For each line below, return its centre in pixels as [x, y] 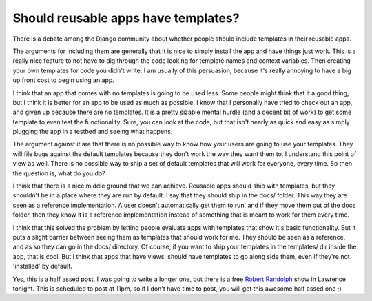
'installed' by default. [42, 266]
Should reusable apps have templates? [126, 18]
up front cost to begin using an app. [64, 80]
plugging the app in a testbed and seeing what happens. [93, 132]
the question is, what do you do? [59, 173]
